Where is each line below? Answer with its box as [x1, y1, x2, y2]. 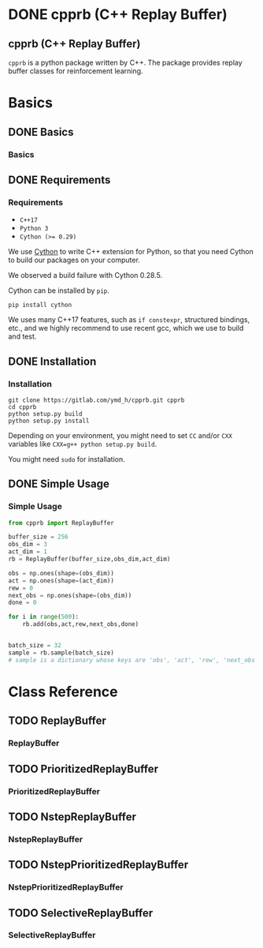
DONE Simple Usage [8, 478, 110, 491]
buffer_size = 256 [8, 533, 69, 541]
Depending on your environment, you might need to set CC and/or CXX [8, 430, 232, 440]
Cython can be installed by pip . [8, 286, 110, 295]
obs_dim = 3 [8, 541, 47, 549]
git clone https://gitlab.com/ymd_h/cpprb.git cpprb [8, 396, 185, 404]
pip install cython [8, 302, 72, 309]
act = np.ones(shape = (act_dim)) [8, 576, 114, 585]
